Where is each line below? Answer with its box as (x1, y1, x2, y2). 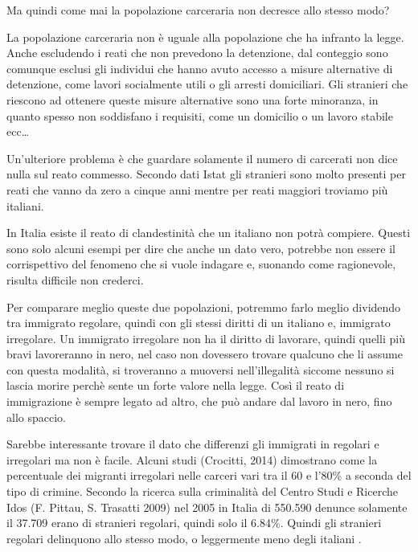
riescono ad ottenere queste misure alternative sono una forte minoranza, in (6, 91, 379, 108)
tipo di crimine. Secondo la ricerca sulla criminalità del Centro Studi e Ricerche (6, 483, 399, 500)
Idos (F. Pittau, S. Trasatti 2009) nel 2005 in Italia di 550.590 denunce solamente (6, 498, 408, 515)
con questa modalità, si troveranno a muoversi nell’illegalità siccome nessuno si (6, 361, 395, 378)
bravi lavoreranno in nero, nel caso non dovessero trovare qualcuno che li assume (6, 346, 403, 362)
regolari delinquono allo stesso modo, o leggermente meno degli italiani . (6, 530, 362, 546)
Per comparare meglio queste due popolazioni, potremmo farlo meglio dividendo (6, 298, 401, 315)
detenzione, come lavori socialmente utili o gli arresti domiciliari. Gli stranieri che (6, 76, 408, 92)
